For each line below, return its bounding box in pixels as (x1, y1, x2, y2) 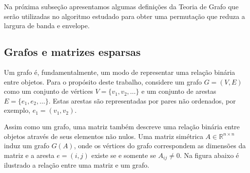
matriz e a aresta (4, 150, 55, 160)
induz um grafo (4, 140, 50, 151)
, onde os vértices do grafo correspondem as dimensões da (74, 140, 246, 151)
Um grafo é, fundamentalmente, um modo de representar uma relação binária (4, 67, 235, 77)
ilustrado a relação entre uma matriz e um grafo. (4, 160, 150, 170)
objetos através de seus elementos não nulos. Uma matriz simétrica (4, 131, 203, 141)
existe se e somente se (91, 150, 156, 160)
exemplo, (4, 105, 31, 115)
